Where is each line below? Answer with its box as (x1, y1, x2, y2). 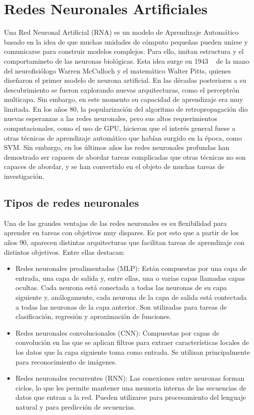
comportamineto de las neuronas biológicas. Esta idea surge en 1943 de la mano (4, 55, 250, 66)
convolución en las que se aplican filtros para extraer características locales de (15, 337, 249, 347)
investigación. (4, 171, 45, 181)
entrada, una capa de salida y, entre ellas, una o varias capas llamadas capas (15, 272, 245, 283)
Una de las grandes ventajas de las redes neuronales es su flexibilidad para (4, 218, 227, 228)
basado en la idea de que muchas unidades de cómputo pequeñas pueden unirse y (4, 36, 248, 47)
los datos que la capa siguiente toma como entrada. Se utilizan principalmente (15, 346, 250, 357)
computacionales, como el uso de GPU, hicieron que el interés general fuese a (4, 123, 235, 133)
